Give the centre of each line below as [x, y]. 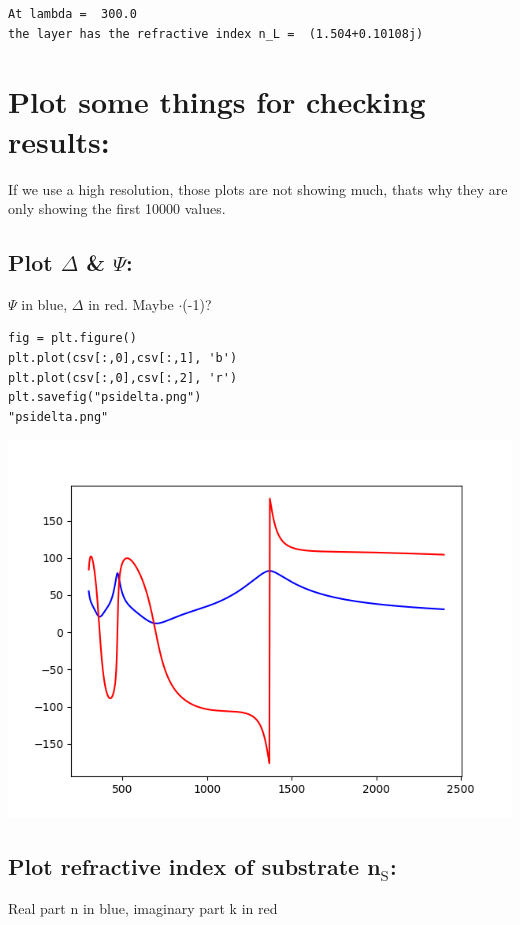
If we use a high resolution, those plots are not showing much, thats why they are [258, 188]
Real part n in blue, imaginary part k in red [143, 908]
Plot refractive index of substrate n [194, 866]
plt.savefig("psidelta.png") [105, 397]
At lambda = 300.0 [72, 14]
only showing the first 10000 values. [117, 208]
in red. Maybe [131, 303]
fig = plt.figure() [72, 338]
